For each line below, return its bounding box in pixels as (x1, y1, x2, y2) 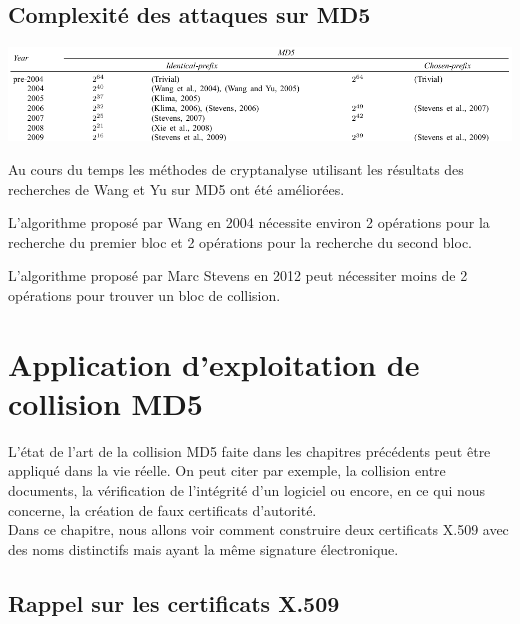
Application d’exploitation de (8, 343, 420, 384)
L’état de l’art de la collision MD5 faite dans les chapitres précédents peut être (8, 440, 491, 461)
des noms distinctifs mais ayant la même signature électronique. (8, 538, 399, 559)
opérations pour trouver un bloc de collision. (8, 284, 281, 305)
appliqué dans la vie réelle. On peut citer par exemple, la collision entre (8, 460, 446, 481)
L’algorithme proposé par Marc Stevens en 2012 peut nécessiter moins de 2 (8, 265, 468, 286)
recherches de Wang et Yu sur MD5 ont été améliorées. (8, 178, 345, 199)
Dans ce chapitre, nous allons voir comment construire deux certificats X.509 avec (8, 519, 509, 540)
